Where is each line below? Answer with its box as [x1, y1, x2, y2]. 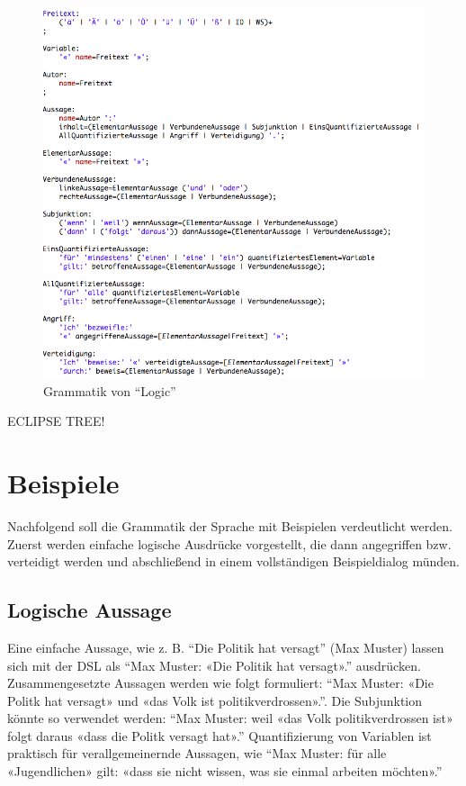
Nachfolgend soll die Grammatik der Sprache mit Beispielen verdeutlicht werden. [7, 516, 453, 535]
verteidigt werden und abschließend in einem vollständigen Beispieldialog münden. [7, 552, 460, 571]
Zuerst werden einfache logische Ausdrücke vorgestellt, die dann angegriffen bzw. [7, 534, 452, 553]
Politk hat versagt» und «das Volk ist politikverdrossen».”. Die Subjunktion [7, 691, 423, 709]
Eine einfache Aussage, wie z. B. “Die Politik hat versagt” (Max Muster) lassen [7, 637, 444, 656]
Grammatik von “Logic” [43, 381, 176, 400]
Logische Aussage [7, 596, 172, 624]
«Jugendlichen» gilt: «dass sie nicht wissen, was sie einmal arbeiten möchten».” [7, 762, 443, 781]
